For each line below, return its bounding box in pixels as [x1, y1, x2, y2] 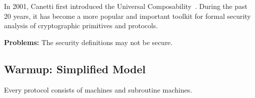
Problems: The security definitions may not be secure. [4, 37, 173, 47]
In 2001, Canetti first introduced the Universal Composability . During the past [4, 1, 248, 11]
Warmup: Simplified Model [4, 61, 146, 76]
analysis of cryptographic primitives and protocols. [4, 20, 158, 31]
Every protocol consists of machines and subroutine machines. [4, 84, 192, 95]
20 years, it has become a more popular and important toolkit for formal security [4, 10, 251, 21]
